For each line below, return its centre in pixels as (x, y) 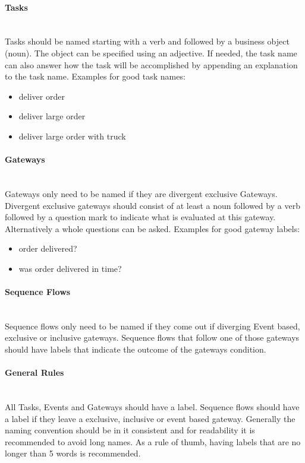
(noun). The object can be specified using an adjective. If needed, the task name (151, 53)
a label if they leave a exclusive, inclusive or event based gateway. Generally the (150, 418)
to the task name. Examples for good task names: (95, 76)
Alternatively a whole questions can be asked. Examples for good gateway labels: (152, 228)
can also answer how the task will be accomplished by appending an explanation (151, 64)
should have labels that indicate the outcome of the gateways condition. (136, 349)
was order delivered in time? (70, 268)
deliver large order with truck (72, 136)
